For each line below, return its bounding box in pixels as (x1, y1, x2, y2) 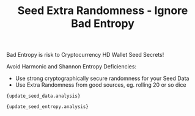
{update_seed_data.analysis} (6, 93, 81, 100)
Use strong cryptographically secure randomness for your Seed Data (15, 74, 189, 82)
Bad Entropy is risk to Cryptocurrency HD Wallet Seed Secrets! (6, 51, 164, 59)
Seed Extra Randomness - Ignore (17, 4, 188, 18)
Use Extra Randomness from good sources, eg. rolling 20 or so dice (15, 81, 186, 89)
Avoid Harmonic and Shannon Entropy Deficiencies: (6, 63, 136, 70)
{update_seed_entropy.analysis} (6, 104, 89, 110)
